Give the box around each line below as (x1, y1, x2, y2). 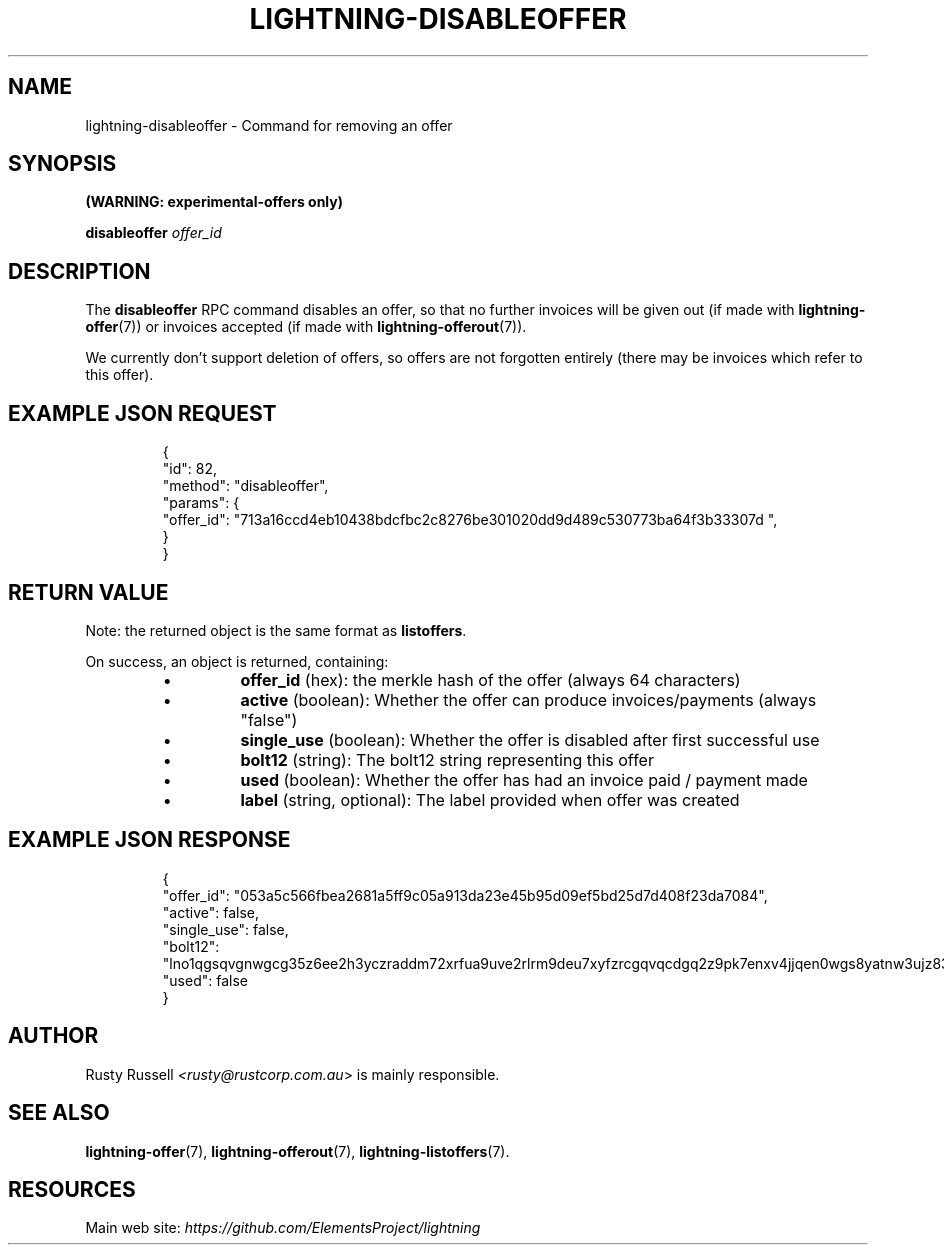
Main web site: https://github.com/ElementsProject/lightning (85, 1219, 481, 1237)
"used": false (162, 971, 248, 989)
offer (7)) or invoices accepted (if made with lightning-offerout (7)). (85, 318, 527, 336)
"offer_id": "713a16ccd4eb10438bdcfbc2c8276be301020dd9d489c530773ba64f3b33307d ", (162, 511, 778, 529)
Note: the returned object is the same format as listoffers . (85, 621, 467, 639)
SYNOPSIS (8, 151, 117, 177)
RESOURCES (8, 1176, 136, 1202)
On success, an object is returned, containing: (85, 652, 389, 670)
